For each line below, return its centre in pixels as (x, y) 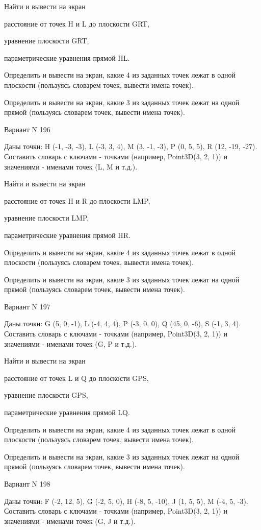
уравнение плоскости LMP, (47, 218)
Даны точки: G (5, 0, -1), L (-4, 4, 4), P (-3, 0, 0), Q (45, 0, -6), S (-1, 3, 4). (123, 323)
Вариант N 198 (27, 484)
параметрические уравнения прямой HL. (67, 57)
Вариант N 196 (27, 129)
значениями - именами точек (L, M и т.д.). (71, 166)
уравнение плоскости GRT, (47, 41)
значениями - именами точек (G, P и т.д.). (70, 343)
